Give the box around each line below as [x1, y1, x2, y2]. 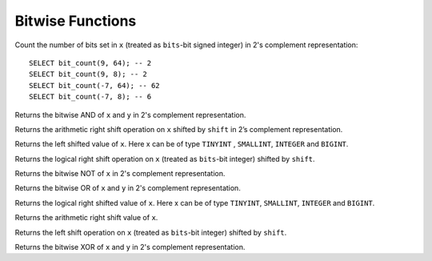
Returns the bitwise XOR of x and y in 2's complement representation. [14, 243, 246, 252]
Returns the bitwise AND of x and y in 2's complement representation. [14, 110, 246, 119]
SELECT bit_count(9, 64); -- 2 [29, 58, 152, 67]
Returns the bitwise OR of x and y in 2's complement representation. [14, 183, 242, 193]
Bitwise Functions [14, 12, 137, 30]
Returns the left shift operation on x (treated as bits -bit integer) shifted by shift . [14, 227, 287, 237]
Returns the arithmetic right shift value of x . [14, 213, 158, 223]
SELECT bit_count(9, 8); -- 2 [29, 70, 148, 79]
